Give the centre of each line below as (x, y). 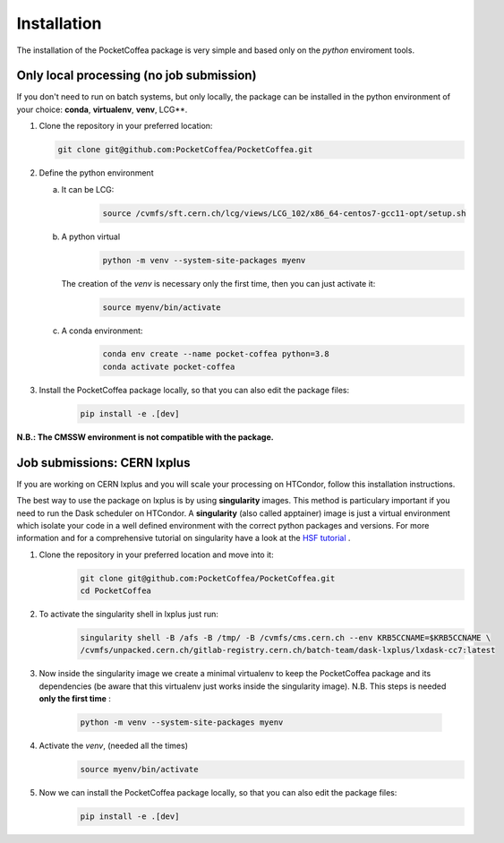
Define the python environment (96, 173)
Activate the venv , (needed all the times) (113, 746)
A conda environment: (102, 331)
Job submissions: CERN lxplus (103, 463)
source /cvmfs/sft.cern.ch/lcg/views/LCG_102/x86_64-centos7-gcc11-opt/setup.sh (284, 213)
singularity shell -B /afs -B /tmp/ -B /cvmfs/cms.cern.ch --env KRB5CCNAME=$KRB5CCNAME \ (286, 638)
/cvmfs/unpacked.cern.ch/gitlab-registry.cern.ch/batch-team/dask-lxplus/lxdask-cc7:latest (288, 650)
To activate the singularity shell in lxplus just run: (129, 615)
